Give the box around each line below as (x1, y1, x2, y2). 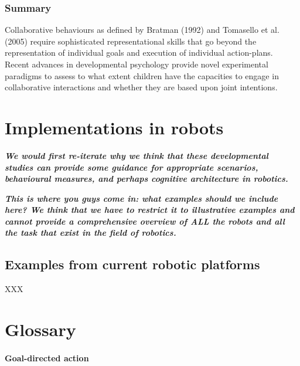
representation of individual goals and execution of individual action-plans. (5, 46, 273, 59)
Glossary (5, 317, 76, 341)
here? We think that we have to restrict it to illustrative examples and (5, 204, 295, 216)
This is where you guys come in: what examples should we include (5, 192, 278, 204)
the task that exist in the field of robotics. (5, 226, 176, 239)
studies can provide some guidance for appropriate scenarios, (5, 161, 258, 173)
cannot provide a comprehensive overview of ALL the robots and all (5, 215, 285, 227)
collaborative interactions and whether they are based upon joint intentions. (5, 81, 278, 93)
